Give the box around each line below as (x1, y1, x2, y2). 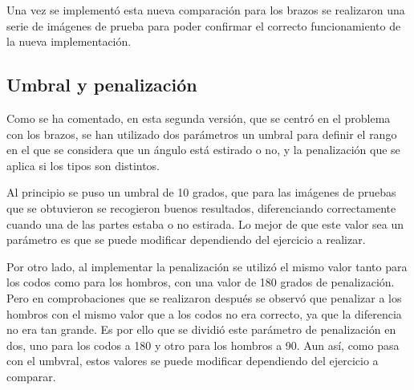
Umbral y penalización (6, 72, 197, 97)
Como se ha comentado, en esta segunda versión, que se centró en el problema (6, 109, 391, 126)
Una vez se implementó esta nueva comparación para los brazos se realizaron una (6, 2, 405, 18)
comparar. (6, 368, 56, 384)
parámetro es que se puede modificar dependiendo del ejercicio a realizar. (6, 231, 366, 248)
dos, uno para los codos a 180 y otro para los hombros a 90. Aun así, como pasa (6, 336, 400, 353)
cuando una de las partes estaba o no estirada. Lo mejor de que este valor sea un (6, 215, 404, 232)
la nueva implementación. (6, 33, 132, 50)
